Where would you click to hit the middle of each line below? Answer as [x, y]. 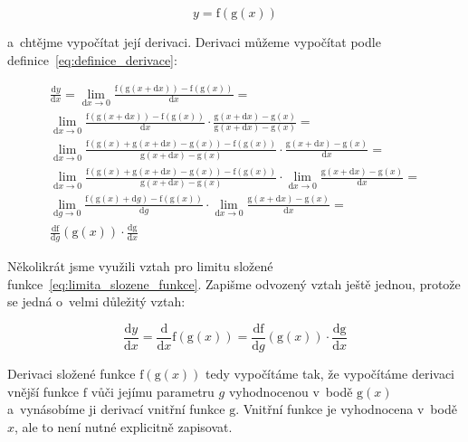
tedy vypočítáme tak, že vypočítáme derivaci [330, 374]
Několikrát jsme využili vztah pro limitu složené [140, 266]
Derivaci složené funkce [72, 374]
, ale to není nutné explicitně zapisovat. [124, 426]
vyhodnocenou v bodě [291, 391]
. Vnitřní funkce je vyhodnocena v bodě [346, 409]
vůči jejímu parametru [153, 391]
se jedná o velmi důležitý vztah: [96, 301]
